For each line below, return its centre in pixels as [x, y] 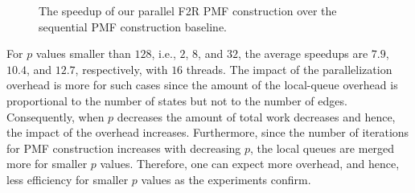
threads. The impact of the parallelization [289, 69]
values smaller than [83, 53]
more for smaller [47, 164]
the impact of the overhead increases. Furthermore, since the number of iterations [208, 132]
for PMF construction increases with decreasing [124, 148]
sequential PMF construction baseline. [133, 26]
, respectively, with [121, 69]
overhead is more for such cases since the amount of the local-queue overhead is [202, 85]
